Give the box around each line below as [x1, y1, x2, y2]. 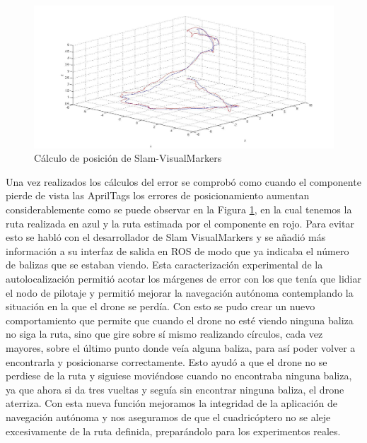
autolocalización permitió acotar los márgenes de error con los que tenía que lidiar [6, 271, 361, 285]
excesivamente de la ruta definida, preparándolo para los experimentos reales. [6, 423, 341, 438]
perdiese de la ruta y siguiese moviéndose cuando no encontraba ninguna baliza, [6, 368, 352, 383]
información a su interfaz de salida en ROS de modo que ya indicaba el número [6, 243, 349, 258]
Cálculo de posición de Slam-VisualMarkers [34, 150, 222, 165]
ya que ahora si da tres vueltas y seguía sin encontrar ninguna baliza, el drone [6, 382, 344, 396]
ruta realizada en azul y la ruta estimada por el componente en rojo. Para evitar [6, 215, 354, 230]
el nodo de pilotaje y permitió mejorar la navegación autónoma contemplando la [6, 285, 354, 300]
